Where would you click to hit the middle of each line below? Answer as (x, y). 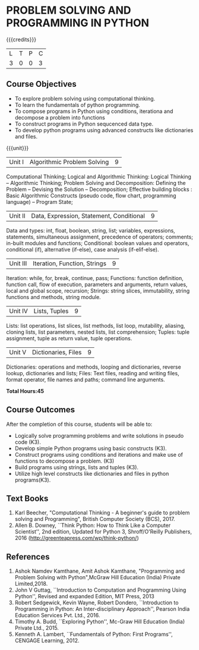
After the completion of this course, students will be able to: (79, 424)
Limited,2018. (31, 584)
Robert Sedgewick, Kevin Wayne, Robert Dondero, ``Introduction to (97, 603)
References (28, 557)
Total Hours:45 (25, 391)
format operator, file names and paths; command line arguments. (86, 379)
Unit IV (19, 311)
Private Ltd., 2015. (37, 628)
